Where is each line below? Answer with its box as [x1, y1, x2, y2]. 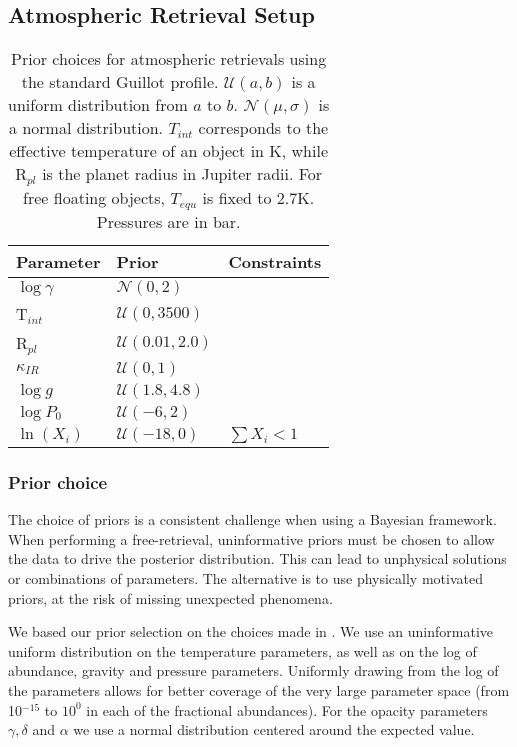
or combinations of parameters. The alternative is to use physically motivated [8, 568, 483, 589]
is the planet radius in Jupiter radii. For [42, 162, 323, 186]
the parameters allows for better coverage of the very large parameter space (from [8, 679, 510, 700]
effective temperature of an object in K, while [9, 139, 329, 163]
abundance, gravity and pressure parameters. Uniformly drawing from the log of [8, 660, 499, 681]
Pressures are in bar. [96, 210, 241, 234]
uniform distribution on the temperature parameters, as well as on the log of [8, 640, 477, 661]
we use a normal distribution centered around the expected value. [73, 719, 475, 740]
